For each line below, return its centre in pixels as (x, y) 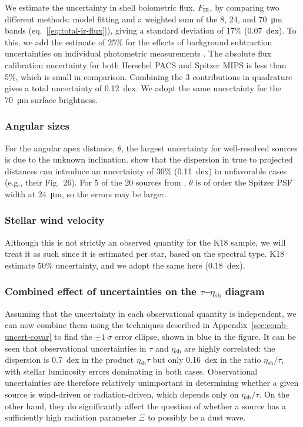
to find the (73, 336)
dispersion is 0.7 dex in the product (69, 360)
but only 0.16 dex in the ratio (207, 360)
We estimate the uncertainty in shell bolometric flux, (100, 7)
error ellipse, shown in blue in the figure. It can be (205, 336)
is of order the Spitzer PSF (244, 182)
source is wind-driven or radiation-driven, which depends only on (122, 394)
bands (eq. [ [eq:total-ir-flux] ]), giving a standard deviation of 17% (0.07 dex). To (151, 30)
